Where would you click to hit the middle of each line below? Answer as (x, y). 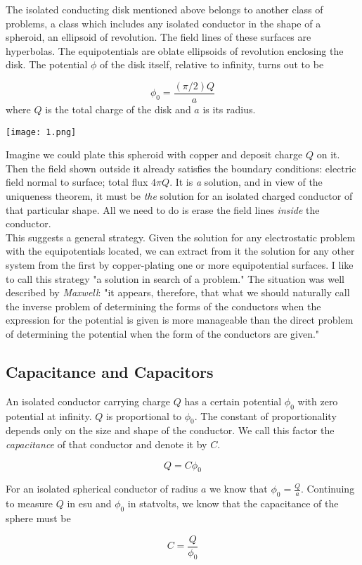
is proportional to (144, 415)
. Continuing (328, 489)
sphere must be (38, 518)
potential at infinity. (49, 415)
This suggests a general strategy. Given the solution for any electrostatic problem (181, 237)
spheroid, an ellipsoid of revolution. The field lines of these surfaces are (159, 37)
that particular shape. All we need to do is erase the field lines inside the (163, 209)
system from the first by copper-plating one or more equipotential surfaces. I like (180, 265)
